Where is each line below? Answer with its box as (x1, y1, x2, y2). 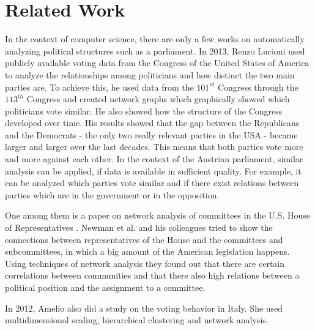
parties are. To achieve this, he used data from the (5, 80, 194, 93)
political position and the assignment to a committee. (5, 281, 206, 293)
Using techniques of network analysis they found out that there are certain (5, 257, 285, 269)
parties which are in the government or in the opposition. (5, 188, 220, 201)
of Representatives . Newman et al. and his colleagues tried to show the (5, 221, 273, 234)
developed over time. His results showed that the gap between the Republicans (5, 116, 300, 129)
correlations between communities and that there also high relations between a (5, 269, 300, 282)
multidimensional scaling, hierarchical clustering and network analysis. (5, 313, 269, 326)
